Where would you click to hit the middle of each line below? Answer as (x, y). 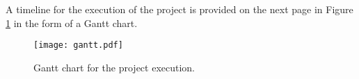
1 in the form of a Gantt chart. (72, 23)
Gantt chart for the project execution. (114, 67)
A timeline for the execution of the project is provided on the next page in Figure (179, 9)
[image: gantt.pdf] (78, 45)
